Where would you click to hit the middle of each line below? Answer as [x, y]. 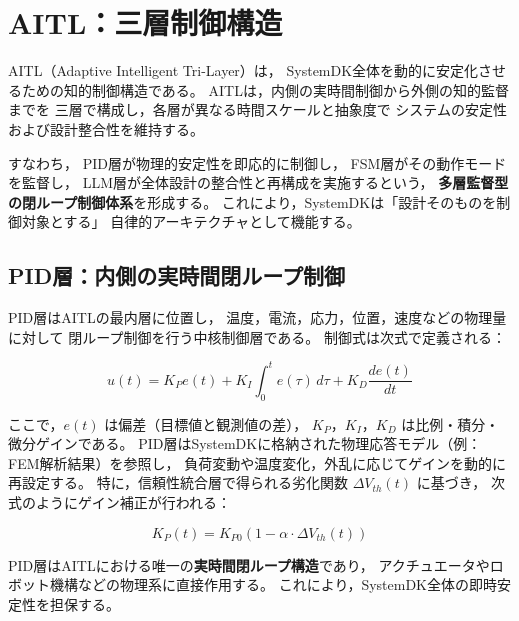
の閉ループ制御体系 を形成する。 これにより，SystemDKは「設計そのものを [252, 201]
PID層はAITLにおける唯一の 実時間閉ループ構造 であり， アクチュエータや [249, 564]
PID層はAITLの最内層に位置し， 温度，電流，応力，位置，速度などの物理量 [257, 317]
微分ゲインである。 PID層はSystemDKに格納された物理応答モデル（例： [245, 443]
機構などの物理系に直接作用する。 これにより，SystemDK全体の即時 [273, 584]
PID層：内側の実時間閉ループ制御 [176, 275]
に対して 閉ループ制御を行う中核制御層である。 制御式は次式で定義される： [257, 336]
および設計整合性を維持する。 [106, 128]
